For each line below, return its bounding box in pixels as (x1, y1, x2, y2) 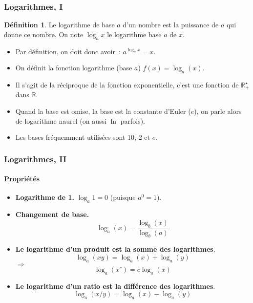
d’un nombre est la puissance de (123, 20, 219, 30)
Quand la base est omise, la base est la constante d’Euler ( (15, 106, 191, 116)
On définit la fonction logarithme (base (15, 63, 132, 73)
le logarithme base (107, 29, 162, 39)
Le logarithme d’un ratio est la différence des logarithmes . (15, 281, 215, 291)
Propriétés (4, 173, 40, 184)
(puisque (110, 192, 136, 202)
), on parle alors (194, 106, 242, 116)
